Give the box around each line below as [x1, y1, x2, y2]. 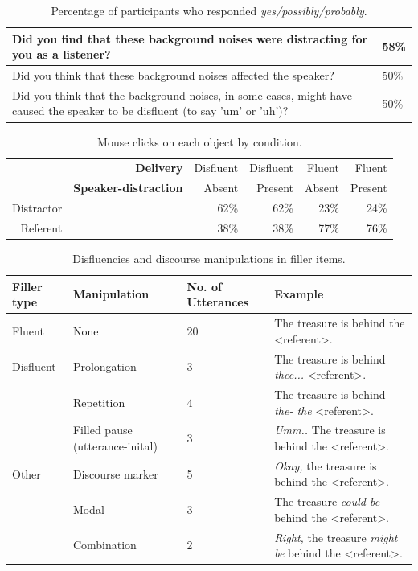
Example [274, 285, 324, 302]
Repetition [72, 393, 125, 410]
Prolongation [72, 358, 137, 375]
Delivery [135, 159, 183, 176]
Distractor [12, 199, 63, 216]
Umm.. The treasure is [274, 421, 386, 438]
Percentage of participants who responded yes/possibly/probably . [51, 2, 367, 18]
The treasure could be [274, 493, 380, 510]
